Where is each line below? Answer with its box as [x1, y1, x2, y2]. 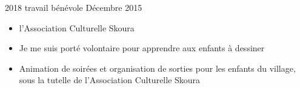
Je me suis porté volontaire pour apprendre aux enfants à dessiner [19, 42, 265, 54]
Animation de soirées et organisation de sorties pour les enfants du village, [19, 61, 296, 74]
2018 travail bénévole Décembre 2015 [5, 1, 142, 13]
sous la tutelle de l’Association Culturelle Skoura [19, 74, 201, 86]
